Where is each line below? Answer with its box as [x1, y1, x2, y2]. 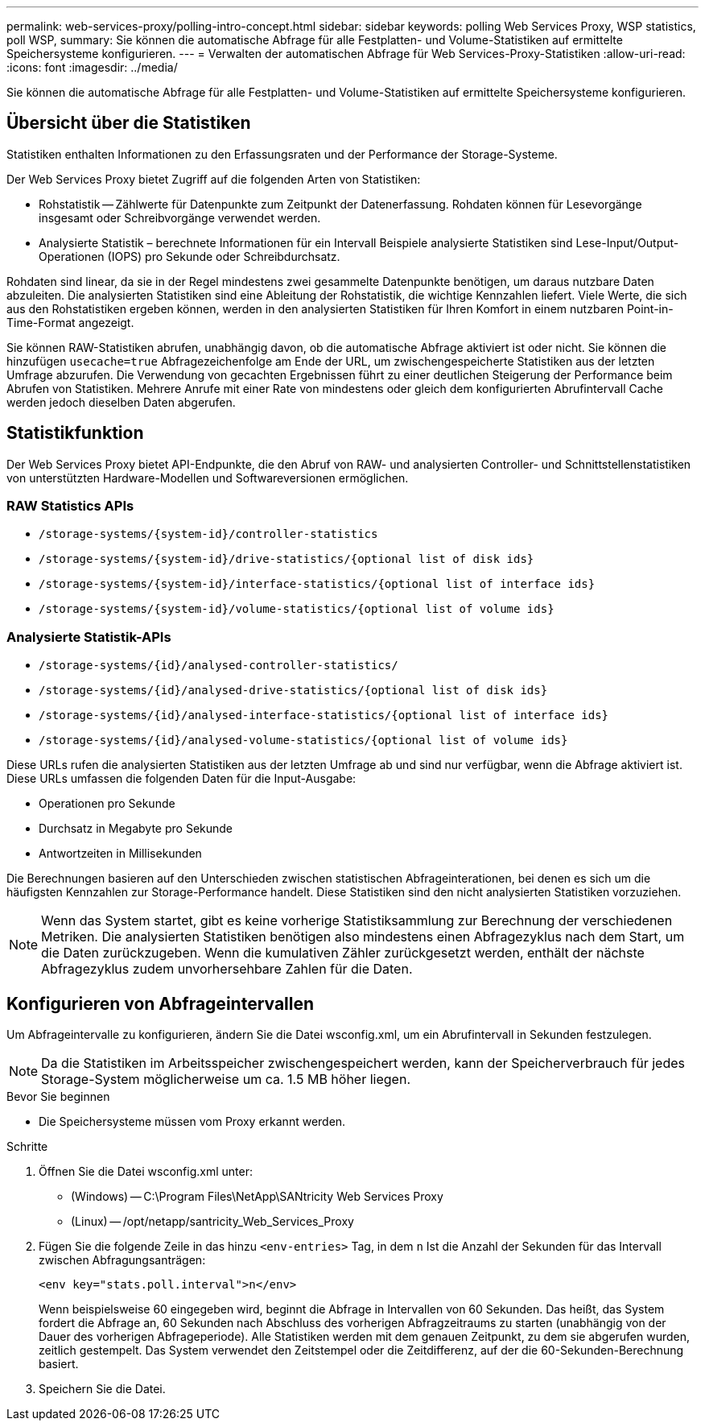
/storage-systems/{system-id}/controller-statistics [39, 527, 378, 541]
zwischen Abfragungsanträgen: [39, 1253, 206, 1268]
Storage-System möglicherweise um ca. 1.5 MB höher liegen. [41, 1071, 410, 1088]
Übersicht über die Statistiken [6, 113, 251, 134]
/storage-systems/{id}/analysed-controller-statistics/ [39, 659, 398, 672]
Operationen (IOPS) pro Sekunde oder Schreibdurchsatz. [39, 249, 340, 263]
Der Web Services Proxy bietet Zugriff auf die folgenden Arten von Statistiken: [6, 172, 421, 186]
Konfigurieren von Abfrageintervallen [6, 993, 315, 1014]
